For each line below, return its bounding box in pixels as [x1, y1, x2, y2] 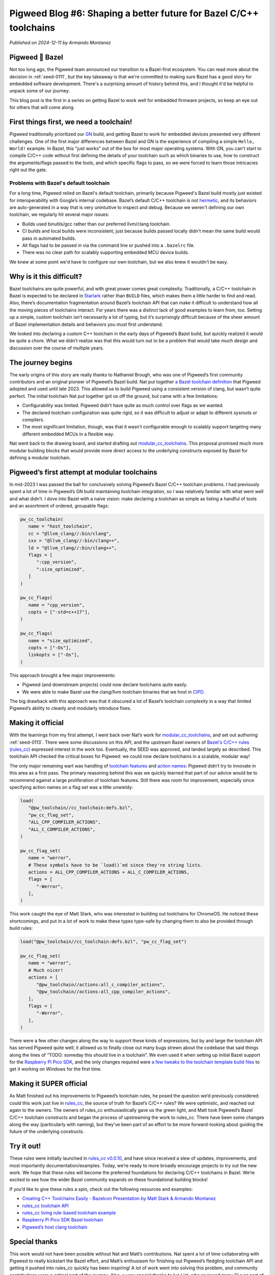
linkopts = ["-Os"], [28, 652, 80, 658]
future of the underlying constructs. [9, 1129, 85, 1135]
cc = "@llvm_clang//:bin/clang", [28, 530, 112, 537]
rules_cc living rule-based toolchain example [22, 1209, 116, 1216]
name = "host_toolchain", [28, 523, 93, 529]
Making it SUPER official [9, 1079, 88, 1088]
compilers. [22, 417, 44, 423]
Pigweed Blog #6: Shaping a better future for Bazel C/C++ [9, 8, 259, 19]
